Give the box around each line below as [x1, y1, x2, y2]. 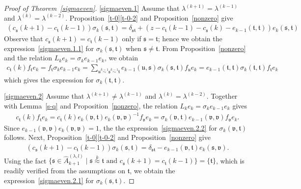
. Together [206, 91, 238, 101]
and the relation [4, 53, 53, 63]
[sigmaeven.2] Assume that [4, 91, 84, 101]
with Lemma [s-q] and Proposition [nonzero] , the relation [4, 101, 178, 111]
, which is [216, 155, 245, 165]
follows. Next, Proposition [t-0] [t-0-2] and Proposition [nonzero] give [4, 132, 211, 142]
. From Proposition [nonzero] [158, 43, 246, 53]
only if [122, 33, 141, 44]
